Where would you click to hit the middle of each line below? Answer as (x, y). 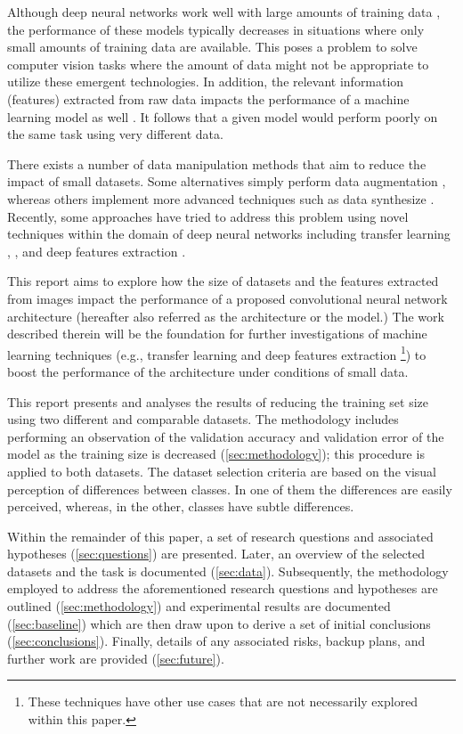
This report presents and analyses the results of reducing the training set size (218, 401)
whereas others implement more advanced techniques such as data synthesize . (221, 198)
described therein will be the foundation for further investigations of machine (217, 334)
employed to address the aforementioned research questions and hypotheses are (223, 588)
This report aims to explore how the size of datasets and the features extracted (223, 281)
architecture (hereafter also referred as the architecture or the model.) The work (226, 316)
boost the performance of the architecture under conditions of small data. (208, 371)
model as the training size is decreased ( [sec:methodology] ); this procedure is (216, 454)
